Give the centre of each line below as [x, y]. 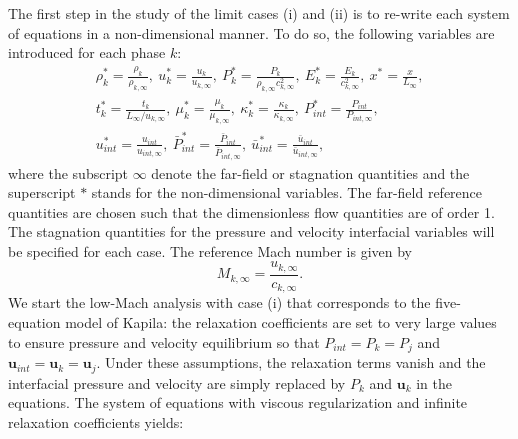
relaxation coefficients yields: [96, 421]
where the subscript [68, 172]
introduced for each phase [87, 52]
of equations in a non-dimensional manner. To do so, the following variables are [251, 32]
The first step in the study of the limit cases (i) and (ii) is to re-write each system [259, 13]
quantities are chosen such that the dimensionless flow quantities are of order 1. [251, 211]
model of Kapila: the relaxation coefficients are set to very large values [281, 322]
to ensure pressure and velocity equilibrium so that [164, 341]
